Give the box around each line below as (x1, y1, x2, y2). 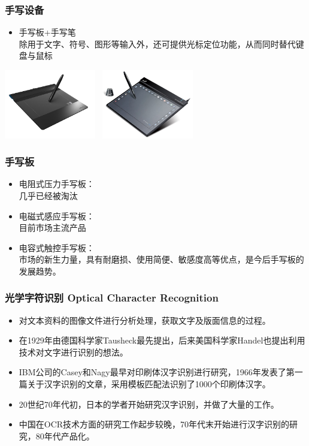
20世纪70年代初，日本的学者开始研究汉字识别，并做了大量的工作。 (19, 397, 279, 410)
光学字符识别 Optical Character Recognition (5, 290, 219, 305)
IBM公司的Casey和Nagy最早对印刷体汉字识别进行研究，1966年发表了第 (19, 366, 295, 378)
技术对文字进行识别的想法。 (19, 345, 128, 358)
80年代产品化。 (35, 429, 95, 442)
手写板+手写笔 (19, 26, 76, 38)
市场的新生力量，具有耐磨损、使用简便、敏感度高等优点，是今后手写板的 (19, 253, 304, 266)
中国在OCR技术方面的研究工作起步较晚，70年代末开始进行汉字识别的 (19, 418, 290, 430)
